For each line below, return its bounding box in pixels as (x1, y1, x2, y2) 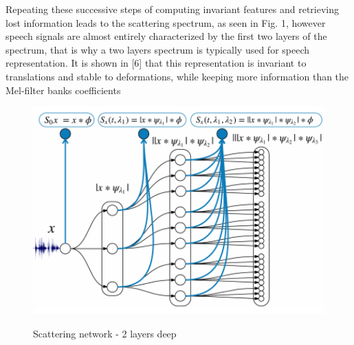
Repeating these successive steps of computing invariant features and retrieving (5, 2, 340, 16)
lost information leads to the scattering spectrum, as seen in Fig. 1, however (5, 15, 326, 30)
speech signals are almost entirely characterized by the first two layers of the (5, 29, 327, 43)
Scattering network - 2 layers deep (33, 326, 177, 340)
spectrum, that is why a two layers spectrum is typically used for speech (5, 42, 310, 56)
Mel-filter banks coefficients (5, 82, 121, 97)
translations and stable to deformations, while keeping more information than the (5, 69, 349, 83)
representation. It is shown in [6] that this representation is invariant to (5, 56, 307, 70)
